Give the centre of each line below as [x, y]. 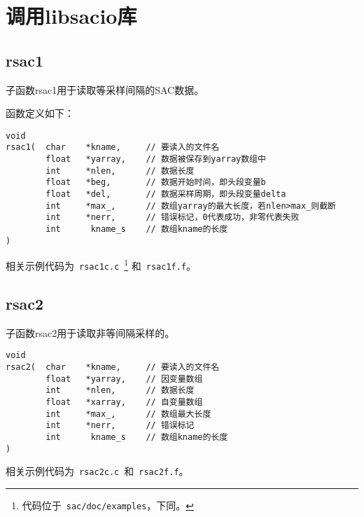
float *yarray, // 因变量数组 [124, 379]
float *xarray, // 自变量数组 [124, 402]
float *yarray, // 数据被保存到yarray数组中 [156, 159]
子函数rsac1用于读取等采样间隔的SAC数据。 [105, 89]
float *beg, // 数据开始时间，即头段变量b [156, 182]
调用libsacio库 [71, 16]
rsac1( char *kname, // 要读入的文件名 [113, 147]
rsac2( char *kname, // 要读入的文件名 [113, 367]
